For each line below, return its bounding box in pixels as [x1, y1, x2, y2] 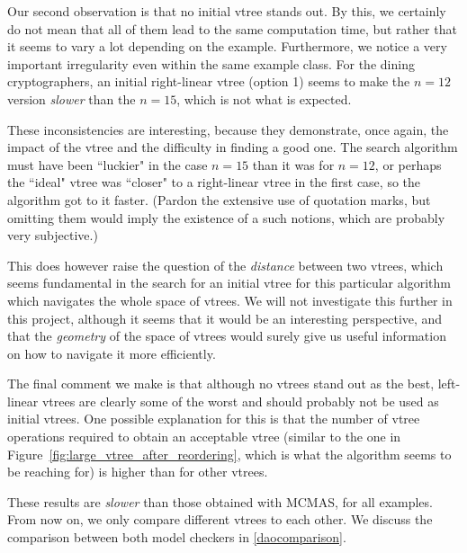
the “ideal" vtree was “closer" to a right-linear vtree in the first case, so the [7, 173, 421, 192]
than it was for [252, 155, 335, 174]
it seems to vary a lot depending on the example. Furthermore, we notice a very [7, 37, 447, 56]
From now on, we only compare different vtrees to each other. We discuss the [7, 510, 433, 529]
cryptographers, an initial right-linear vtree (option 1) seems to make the [7, 72, 410, 91]
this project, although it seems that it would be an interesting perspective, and [7, 308, 443, 327]
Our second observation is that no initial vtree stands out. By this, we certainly [7, 2, 446, 20]
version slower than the [7, 89, 136, 108]
